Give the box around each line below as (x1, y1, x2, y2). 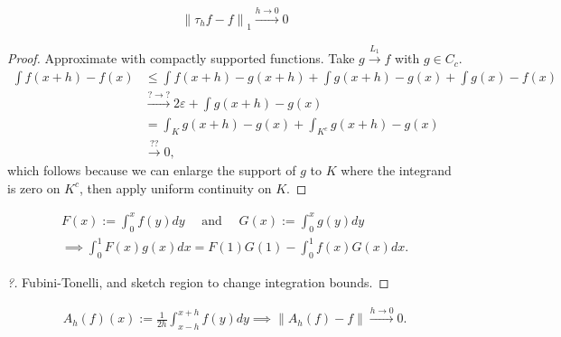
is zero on (7, 178, 61, 197)
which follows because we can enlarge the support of (7, 161, 296, 180)
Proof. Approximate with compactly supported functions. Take (7, 49, 355, 68)
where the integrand (341, 161, 452, 180)
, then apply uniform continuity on (79, 178, 272, 197)
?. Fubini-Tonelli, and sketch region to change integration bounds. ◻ (7, 273, 389, 292)
